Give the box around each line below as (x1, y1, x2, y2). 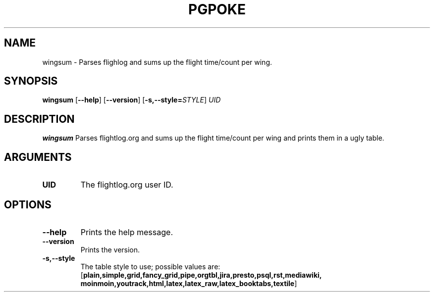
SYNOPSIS (4, 75, 58, 88)
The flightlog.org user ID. (80, 180, 173, 190)
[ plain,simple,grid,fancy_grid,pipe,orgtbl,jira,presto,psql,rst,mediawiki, (80, 270, 322, 279)
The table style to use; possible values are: (80, 262, 220, 271)
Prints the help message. (80, 227, 173, 237)
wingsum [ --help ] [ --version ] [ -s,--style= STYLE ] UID (42, 96, 221, 104)
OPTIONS (4, 198, 52, 211)
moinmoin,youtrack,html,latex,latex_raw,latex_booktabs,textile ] (80, 279, 297, 288)
